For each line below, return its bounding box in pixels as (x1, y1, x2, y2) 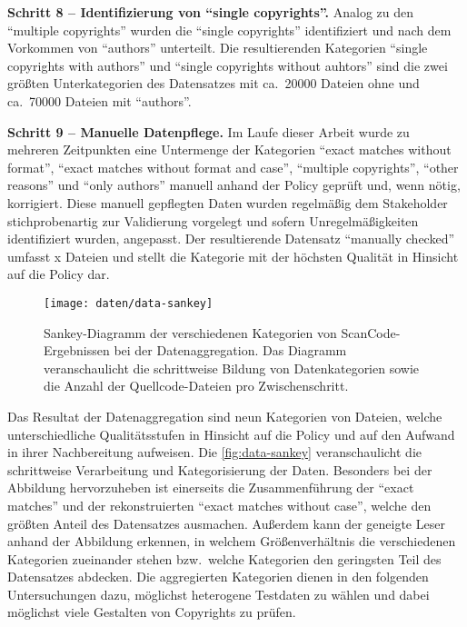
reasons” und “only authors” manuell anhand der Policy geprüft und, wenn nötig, (7, 175, 461, 194)
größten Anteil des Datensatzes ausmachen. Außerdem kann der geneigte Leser (7, 513, 445, 532)
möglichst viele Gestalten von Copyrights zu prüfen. (7, 602, 296, 622)
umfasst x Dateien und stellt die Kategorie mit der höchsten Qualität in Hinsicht (7, 246, 459, 265)
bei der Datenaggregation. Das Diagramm (114, 341, 347, 360)
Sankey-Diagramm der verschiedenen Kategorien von (44, 323, 337, 342)
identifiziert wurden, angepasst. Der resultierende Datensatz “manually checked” (7, 229, 455, 248)
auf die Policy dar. (7, 264, 110, 284)
